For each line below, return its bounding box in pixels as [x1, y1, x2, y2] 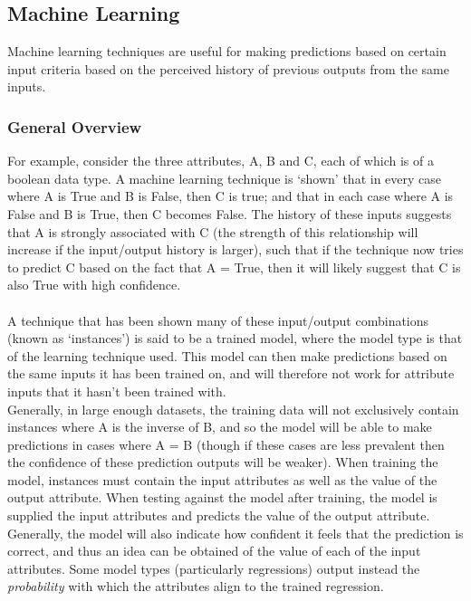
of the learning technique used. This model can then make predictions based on [7, 346, 447, 365]
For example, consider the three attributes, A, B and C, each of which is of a [7, 151, 434, 170]
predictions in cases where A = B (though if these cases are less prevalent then [7, 434, 445, 453]
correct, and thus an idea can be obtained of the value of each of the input [7, 541, 421, 560]
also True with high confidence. [7, 275, 181, 294]
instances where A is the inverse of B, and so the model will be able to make [7, 417, 432, 436]
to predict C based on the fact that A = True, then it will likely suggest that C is [7, 257, 461, 276]
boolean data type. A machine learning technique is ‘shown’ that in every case [7, 168, 442, 187]
